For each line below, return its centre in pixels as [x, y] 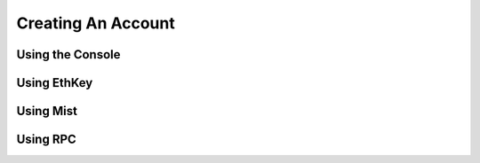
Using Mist [47, 111]
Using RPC [47, 140]
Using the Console [68, 54]
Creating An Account [96, 23]
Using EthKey [55, 83]
